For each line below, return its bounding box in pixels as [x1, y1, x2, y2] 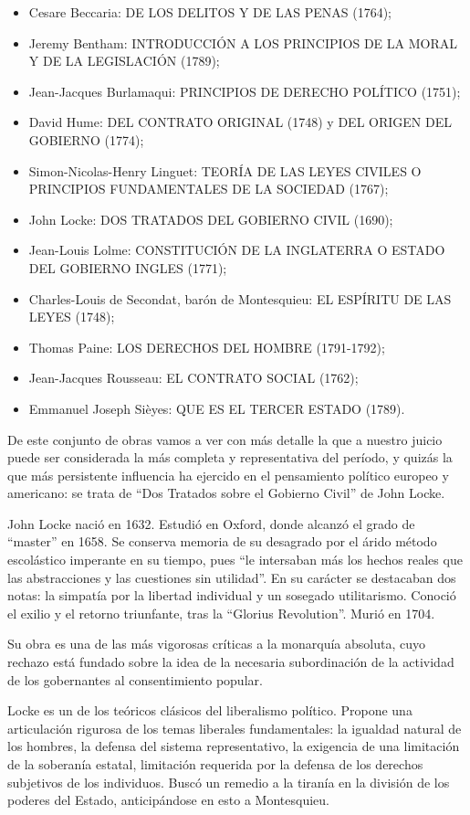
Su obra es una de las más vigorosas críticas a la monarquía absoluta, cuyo [7, 634, 426, 653]
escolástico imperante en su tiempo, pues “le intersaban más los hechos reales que [7, 550, 463, 569]
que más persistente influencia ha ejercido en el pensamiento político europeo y [7, 465, 449, 484]
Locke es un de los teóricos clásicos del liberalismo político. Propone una [7, 701, 413, 720]
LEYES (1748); [28, 307, 115, 326]
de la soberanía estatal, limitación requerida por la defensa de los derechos [7, 755, 423, 773]
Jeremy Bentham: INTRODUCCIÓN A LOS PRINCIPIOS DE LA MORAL [28, 33, 458, 52]
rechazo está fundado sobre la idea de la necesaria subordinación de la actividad [7, 652, 454, 672]
